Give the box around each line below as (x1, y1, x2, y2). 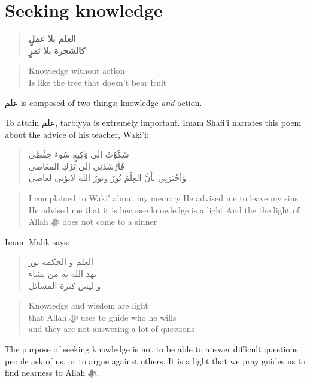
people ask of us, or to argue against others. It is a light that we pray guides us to (5, 354, 306, 367)
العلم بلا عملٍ (28, 32, 76, 45)
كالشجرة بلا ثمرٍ (28, 44, 86, 56)
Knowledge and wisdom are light (28, 299, 148, 312)
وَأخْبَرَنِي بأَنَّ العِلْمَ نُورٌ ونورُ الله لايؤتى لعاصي (28, 171, 186, 184)
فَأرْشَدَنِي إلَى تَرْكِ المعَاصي (28, 159, 124, 172)
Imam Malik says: (5, 235, 70, 248)
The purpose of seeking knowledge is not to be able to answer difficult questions (5, 343, 298, 355)
